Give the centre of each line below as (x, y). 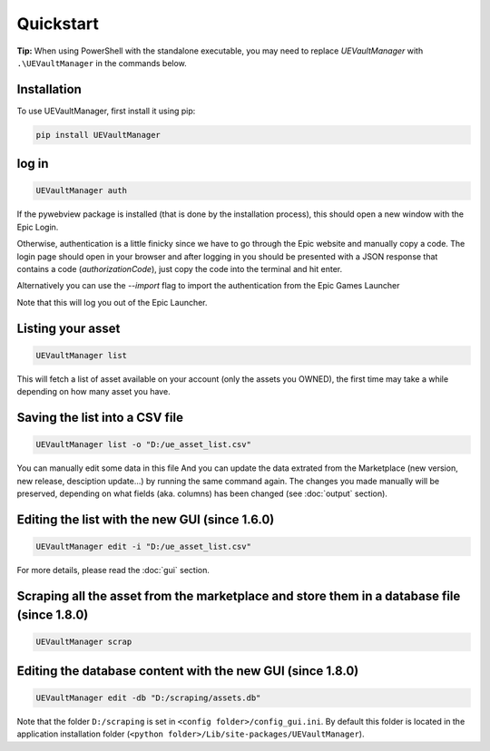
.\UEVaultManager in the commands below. (102, 63)
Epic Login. (38, 227)
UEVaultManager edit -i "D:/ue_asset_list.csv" (143, 546)
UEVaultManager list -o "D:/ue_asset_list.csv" (143, 445)
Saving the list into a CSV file (100, 417)
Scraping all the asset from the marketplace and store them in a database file (239, 595)
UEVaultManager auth (81, 191)
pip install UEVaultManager (98, 135)
